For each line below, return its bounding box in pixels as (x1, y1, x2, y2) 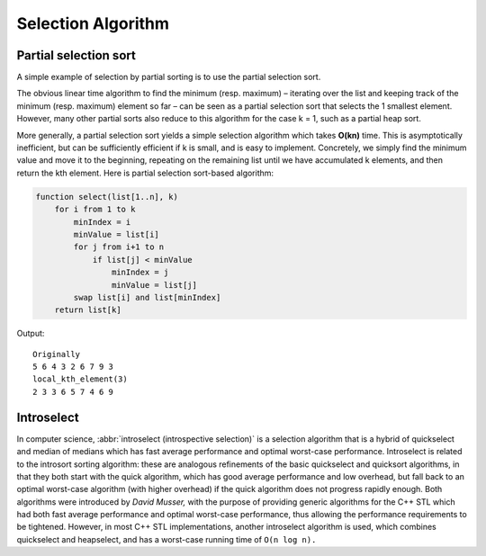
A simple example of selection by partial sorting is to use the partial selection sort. (16, 72, 321, 83)
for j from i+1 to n (73, 242, 165, 252)
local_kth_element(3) (32, 374, 128, 384)
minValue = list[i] (73, 229, 159, 239)
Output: (16, 328, 45, 339)
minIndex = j (111, 267, 169, 278)
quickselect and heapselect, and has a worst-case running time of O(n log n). (16, 534, 317, 544)
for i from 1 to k (54, 204, 136, 215)
